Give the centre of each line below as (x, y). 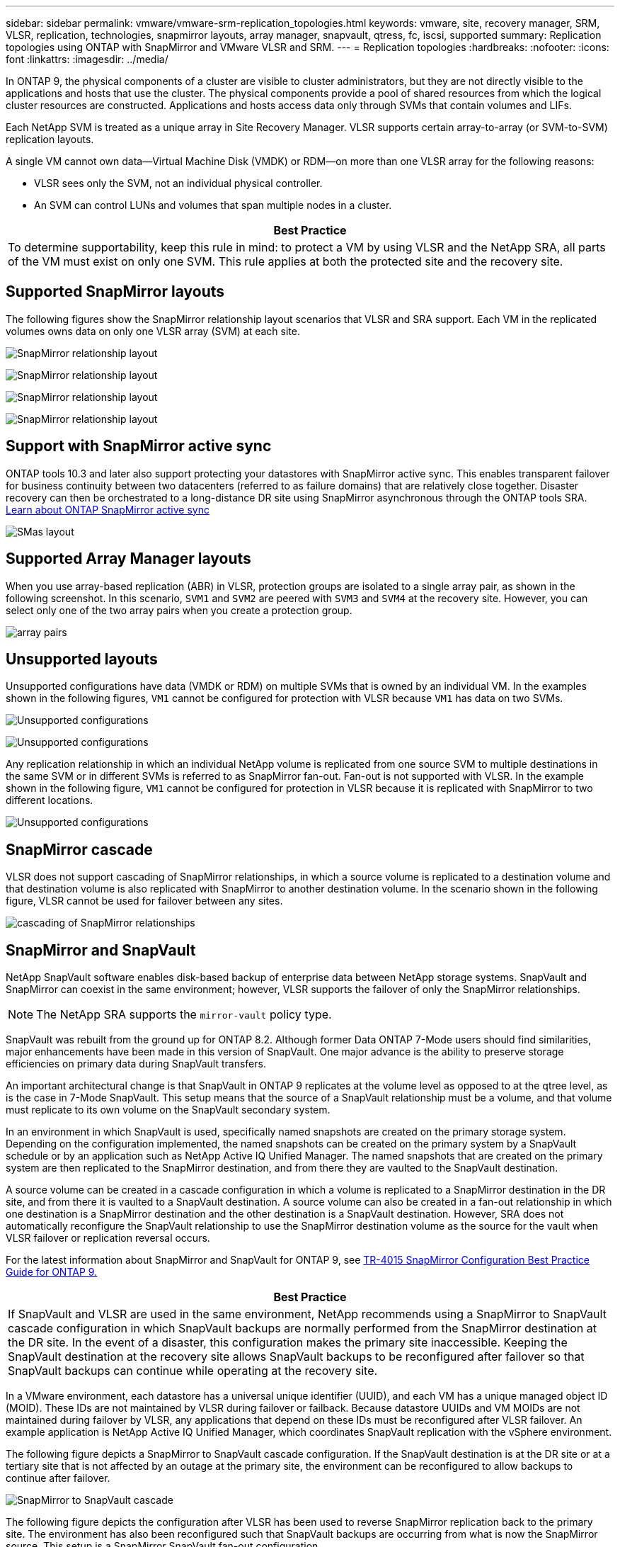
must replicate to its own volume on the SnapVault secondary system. (168, 1110)
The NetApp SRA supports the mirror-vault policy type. (184, 1015)
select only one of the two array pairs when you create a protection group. (179, 610)
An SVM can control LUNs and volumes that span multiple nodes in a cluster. (213, 205)
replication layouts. (50, 139)
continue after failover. (58, 1478)
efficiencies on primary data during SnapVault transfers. (136, 1064)
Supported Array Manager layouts (128, 559)
